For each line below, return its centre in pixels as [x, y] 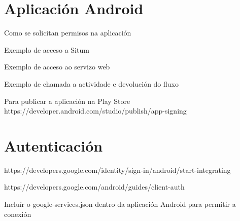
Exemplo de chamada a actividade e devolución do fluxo [91, 83]
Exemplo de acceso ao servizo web [57, 67]
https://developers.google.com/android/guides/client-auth [94, 187]
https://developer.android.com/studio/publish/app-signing [95, 111]
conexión [18, 214]
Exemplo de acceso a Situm [47, 49]
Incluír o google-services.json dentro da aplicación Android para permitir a [120, 204]
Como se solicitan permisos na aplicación [68, 33]
